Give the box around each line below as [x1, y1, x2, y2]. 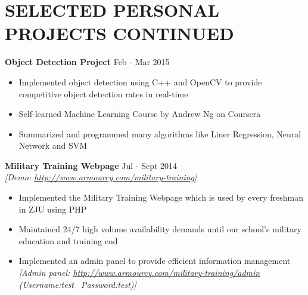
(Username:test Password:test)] [18, 278, 136, 290]
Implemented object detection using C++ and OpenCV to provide [18, 75, 262, 88]
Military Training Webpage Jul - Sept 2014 [5, 159, 178, 171]
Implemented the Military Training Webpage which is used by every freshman [18, 191, 303, 204]
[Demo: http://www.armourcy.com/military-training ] [5, 171, 197, 183]
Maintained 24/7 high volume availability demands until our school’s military [18, 223, 301, 235]
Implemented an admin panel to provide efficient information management [18, 254, 291, 267]
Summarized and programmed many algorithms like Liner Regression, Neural [18, 127, 301, 140]
